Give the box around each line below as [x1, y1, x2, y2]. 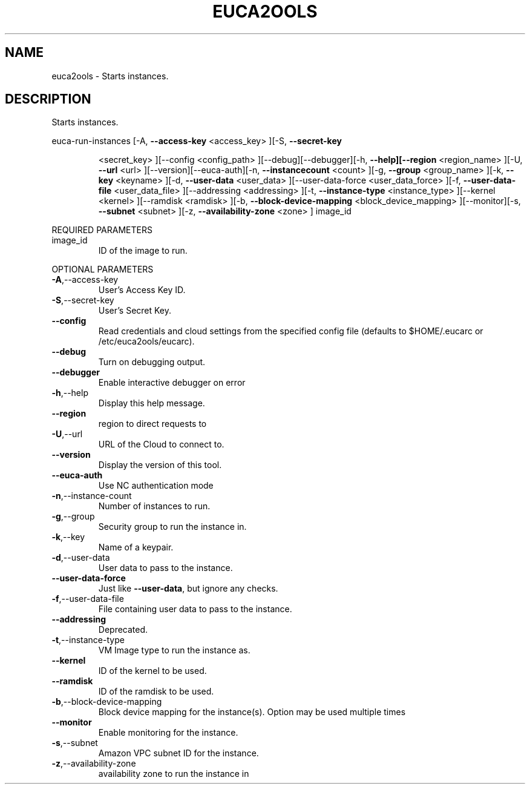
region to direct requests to [98, 418, 207, 429]
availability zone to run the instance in [98, 768, 249, 779]
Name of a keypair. [98, 542, 174, 553]
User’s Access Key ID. [98, 285, 186, 295]
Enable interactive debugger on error [98, 377, 246, 388]
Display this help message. [98, 398, 205, 409]
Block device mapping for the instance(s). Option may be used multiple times [98, 707, 406, 718]
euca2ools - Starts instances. [51, 70, 169, 81]
